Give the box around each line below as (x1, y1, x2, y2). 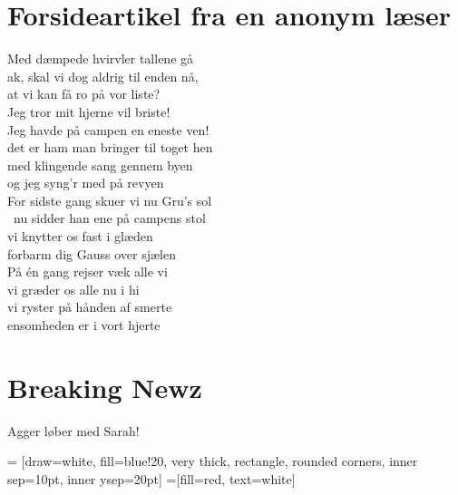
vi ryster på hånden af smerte (7, 297, 172, 316)
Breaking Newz (7, 368, 202, 405)
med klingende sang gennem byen (7, 155, 193, 174)
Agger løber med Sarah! (7, 421, 140, 440)
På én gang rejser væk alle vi (7, 262, 168, 281)
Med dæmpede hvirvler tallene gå (7, 49, 194, 68)
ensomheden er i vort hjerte (7, 315, 161, 335)
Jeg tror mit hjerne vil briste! (7, 102, 171, 121)
